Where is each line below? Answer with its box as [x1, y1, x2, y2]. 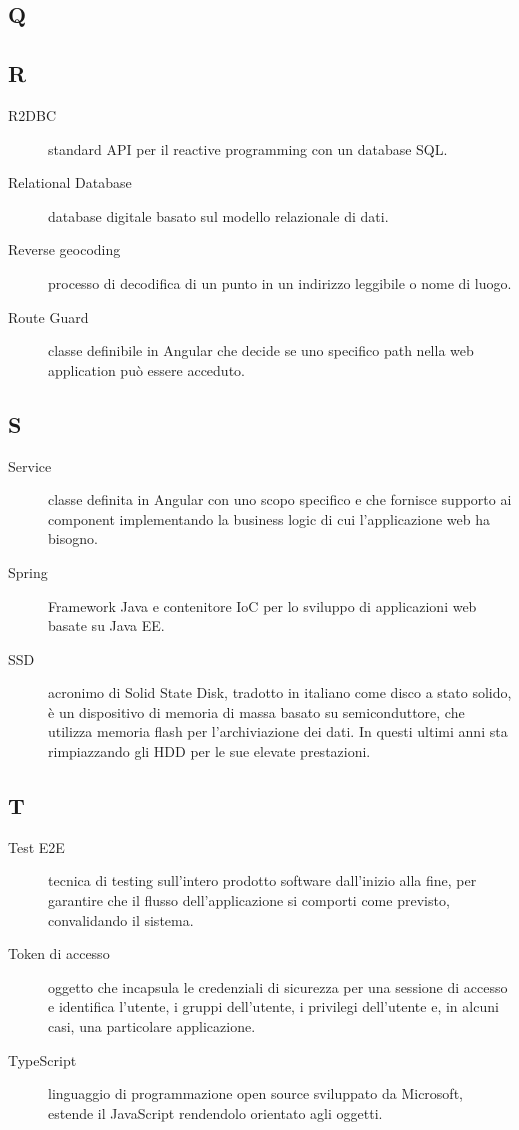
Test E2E [8, 836, 65, 857]
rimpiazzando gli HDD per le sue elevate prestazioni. [48, 741, 371, 762]
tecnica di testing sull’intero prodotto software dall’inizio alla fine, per [48, 870, 477, 891]
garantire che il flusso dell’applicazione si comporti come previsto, [48, 890, 450, 911]
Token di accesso [8, 943, 110, 964]
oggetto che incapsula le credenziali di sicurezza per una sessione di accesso [48, 976, 508, 997]
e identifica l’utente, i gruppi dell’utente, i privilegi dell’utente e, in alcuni [48, 996, 499, 1017]
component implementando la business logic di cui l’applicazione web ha [48, 508, 491, 529]
